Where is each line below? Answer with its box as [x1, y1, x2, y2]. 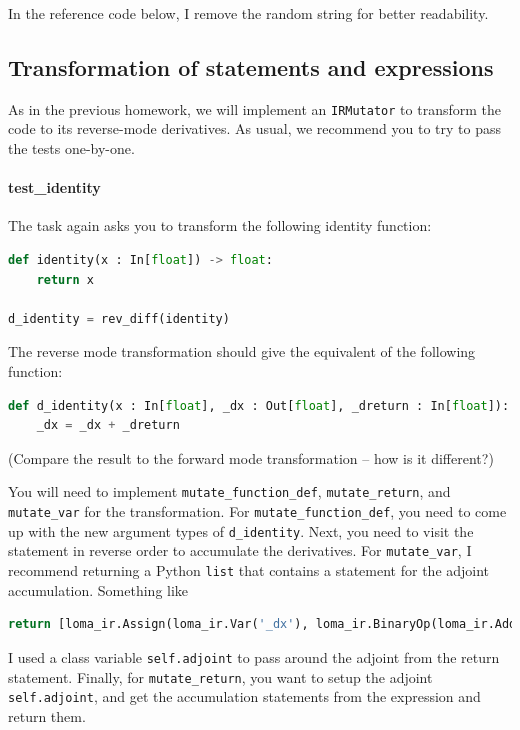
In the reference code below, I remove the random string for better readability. [8, 3, 489, 23]
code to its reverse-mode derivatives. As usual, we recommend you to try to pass [8, 118, 501, 139]
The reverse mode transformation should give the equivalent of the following [8, 341, 476, 362]
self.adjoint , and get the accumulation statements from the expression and [8, 686, 481, 707]
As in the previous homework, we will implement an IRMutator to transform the [8, 98, 501, 119]
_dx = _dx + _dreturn [36, 418, 180, 433]
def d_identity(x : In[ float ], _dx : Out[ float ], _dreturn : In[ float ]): [8, 398, 510, 413]
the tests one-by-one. [8, 138, 135, 159]
